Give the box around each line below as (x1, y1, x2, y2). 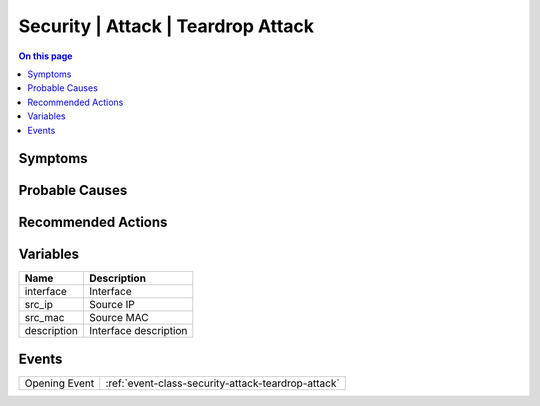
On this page (18, 50, 73, 62)
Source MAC (88, 311, 149, 325)
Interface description (88, 324, 188, 338)
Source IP (88, 298, 135, 312)
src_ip (24, 298, 54, 312)
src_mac (24, 311, 65, 325)
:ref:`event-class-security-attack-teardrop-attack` (105, 376, 340, 390)
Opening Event (24, 376, 95, 390)
